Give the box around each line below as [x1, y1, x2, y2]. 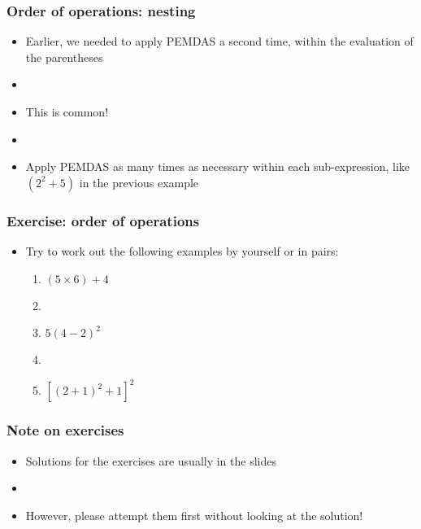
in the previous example [79, 173, 199, 190]
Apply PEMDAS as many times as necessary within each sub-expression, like [25, 158, 410, 175]
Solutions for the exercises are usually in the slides [25, 452, 276, 469]
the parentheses [25, 48, 103, 65]
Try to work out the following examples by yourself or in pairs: [25, 243, 339, 259]
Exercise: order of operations [7, 210, 200, 230]
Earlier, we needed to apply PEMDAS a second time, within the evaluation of [25, 33, 414, 50]
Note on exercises [7, 420, 124, 440]
